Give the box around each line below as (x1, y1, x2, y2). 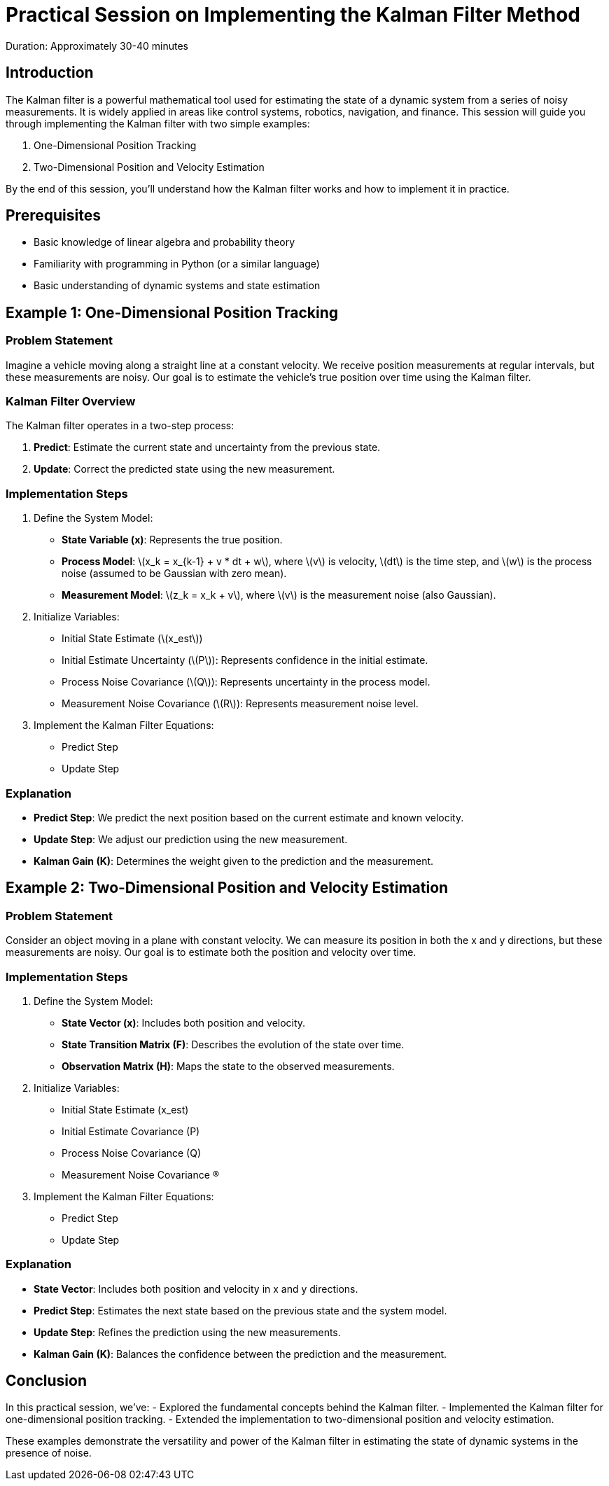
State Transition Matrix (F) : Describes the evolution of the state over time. (62, 1038, 405, 1050)
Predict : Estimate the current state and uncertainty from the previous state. (34, 441, 381, 454)
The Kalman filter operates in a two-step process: (6, 419, 234, 432)
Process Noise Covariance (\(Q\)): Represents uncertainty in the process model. (62, 676, 430, 688)
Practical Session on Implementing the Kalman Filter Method (6, 3, 580, 27)
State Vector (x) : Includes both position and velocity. (62, 1016, 306, 1029)
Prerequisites (6, 207, 101, 225)
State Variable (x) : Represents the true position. (62, 534, 283, 546)
